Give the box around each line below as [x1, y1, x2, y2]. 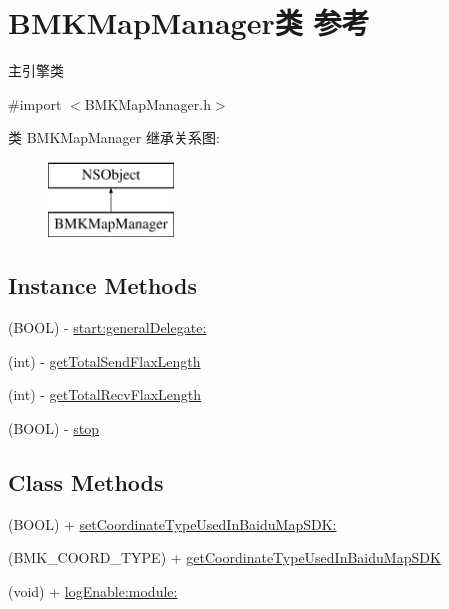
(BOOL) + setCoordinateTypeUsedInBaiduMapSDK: [8, 513, 337, 534]
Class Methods [8, 467, 164, 498]
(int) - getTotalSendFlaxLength [8, 350, 201, 371]
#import [8, 93, 62, 114]
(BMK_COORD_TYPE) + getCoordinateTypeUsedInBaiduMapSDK [8, 547, 441, 568]
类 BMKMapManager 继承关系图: [8, 127, 220, 148]
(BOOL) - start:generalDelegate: [8, 317, 207, 338]
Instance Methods [8, 270, 197, 301]
